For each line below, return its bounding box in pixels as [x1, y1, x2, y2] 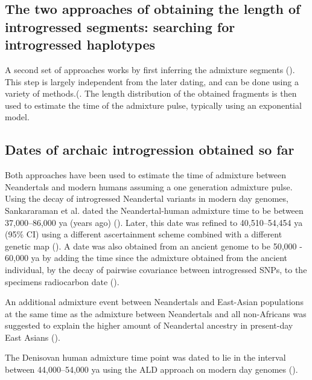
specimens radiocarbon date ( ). [5, 275, 119, 288]
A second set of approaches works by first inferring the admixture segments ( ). [5, 63, 295, 76]
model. [5, 111, 30, 123]
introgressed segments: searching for [5, 17, 235, 36]
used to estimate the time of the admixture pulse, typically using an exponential [5, 98, 302, 111]
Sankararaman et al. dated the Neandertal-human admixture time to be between [5, 204, 304, 216]
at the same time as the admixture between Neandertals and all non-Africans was [5, 307, 307, 320]
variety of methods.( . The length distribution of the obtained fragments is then [5, 87, 297, 100]
